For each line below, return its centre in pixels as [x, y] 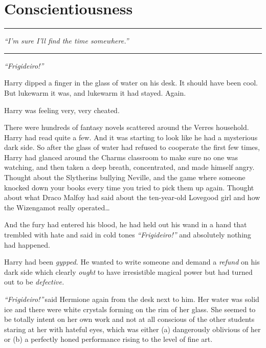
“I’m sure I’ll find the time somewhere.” [66, 41]
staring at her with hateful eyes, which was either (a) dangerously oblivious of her [132, 329]
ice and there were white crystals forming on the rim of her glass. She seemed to [130, 309]
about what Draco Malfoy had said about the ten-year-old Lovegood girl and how [132, 197]
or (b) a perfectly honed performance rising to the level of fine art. [108, 339]
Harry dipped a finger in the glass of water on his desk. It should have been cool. [131, 83]
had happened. [27, 244]
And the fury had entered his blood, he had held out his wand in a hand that [126, 224]
